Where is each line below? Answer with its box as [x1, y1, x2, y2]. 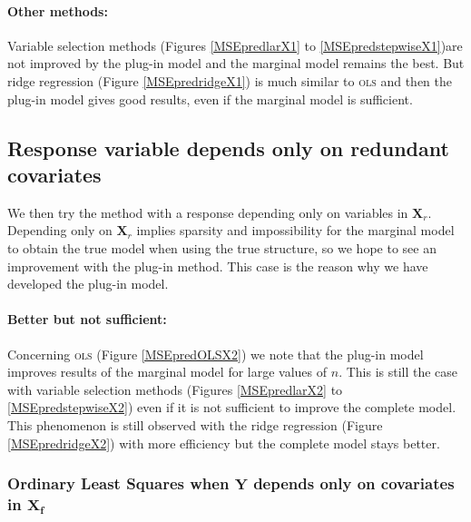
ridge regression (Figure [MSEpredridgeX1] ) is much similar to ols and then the [7, 71, 452, 90]
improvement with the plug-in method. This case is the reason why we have [7, 256, 428, 275]
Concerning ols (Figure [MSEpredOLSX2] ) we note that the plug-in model [7, 344, 424, 363]
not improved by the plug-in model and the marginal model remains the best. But [7, 54, 465, 73]
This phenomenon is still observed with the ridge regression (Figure [7, 415, 383, 434]
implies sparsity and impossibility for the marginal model [136, 221, 455, 240]
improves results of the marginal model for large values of [7, 362, 328, 381]
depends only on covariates [253, 472, 455, 495]
